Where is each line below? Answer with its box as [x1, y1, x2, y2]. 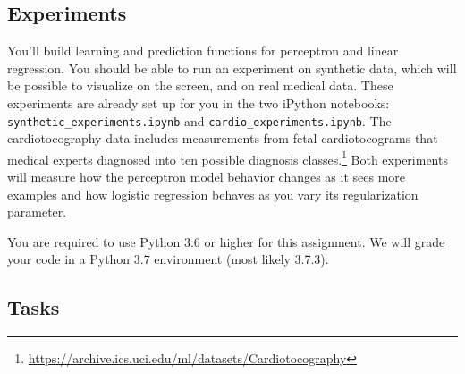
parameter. [7, 202, 67, 221]
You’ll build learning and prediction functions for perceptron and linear [7, 41, 399, 60]
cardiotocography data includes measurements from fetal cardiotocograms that [7, 129, 438, 148]
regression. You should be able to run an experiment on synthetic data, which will [7, 58, 457, 77]
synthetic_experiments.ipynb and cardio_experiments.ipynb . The [7, 111, 392, 130]
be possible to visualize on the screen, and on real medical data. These [7, 76, 393, 95]
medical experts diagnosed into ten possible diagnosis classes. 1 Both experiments [7, 147, 448, 168]
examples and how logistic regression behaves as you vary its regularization [7, 184, 418, 203]
